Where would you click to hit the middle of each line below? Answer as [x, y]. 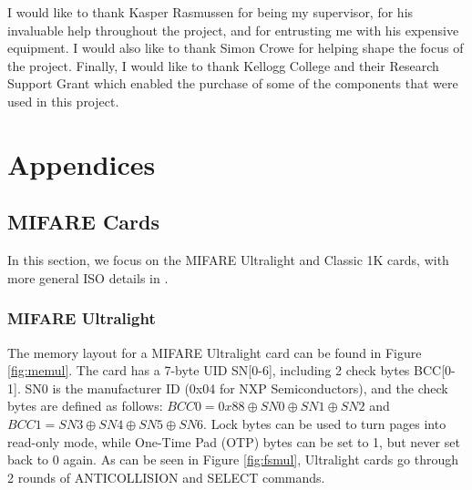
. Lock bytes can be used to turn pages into [325, 423]
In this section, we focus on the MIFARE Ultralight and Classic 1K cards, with [228, 260]
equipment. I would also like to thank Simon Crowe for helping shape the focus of [236, 48]
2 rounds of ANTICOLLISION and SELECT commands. [166, 477]
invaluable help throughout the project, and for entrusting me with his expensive [233, 30]
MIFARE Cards [83, 222]
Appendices [82, 163]
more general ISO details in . [88, 277]
